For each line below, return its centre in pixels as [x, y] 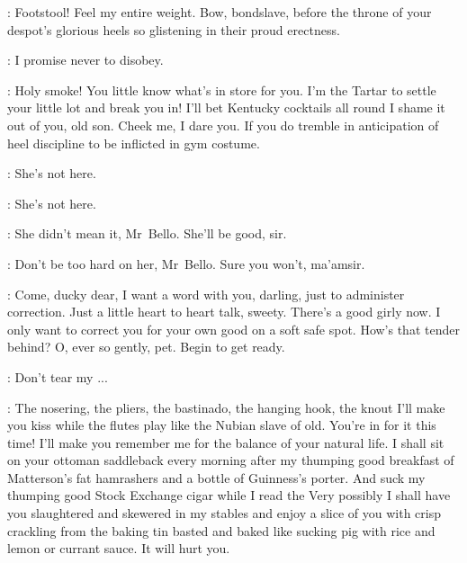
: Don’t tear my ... [58, 376]
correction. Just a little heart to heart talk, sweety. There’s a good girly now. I [224, 312]
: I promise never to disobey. [85, 60]
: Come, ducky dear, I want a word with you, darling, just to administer [206, 294]
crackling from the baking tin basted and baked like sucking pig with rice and [221, 530]
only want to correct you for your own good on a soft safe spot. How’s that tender [233, 329]
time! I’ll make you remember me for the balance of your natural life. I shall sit [226, 442]
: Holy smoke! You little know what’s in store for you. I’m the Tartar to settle [222, 89]
